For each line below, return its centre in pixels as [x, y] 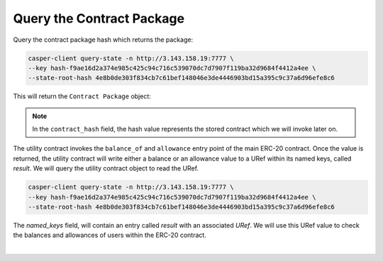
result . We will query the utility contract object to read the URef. [106, 168]
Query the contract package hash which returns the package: [103, 40]
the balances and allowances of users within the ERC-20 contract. [110, 235]
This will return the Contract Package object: [82, 96]
